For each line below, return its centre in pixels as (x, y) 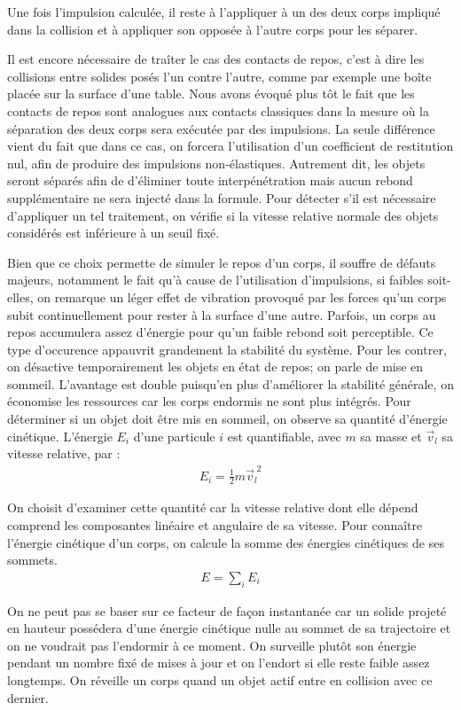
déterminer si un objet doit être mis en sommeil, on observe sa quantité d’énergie (227, 419)
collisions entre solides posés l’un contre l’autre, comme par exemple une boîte (219, 76)
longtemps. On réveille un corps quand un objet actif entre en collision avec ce (220, 680)
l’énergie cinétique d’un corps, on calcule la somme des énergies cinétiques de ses (226, 542)
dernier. (28, 697)
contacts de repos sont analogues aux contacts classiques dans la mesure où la (218, 110)
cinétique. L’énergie (60, 436)
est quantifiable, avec (284, 436)
